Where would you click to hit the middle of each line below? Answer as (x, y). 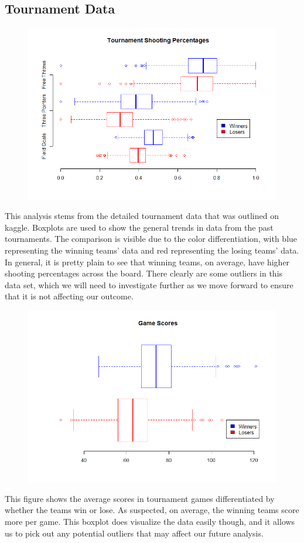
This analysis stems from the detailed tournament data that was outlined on (142, 216)
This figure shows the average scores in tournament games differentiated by (140, 498)
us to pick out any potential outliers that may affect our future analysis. (134, 533)
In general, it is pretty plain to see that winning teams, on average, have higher (147, 262)
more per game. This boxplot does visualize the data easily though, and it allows (150, 521)
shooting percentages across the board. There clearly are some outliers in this (144, 273)
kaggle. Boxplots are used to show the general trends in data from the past (139, 227)
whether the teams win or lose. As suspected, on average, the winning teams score (152, 510)
